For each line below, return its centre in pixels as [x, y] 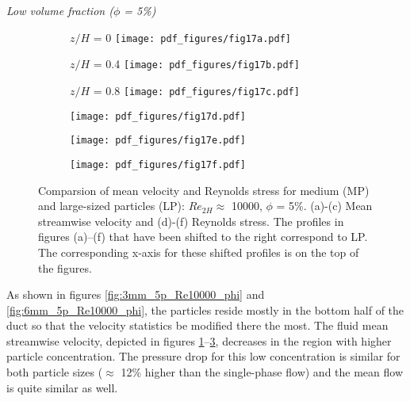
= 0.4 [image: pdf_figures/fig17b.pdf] [196, 64]
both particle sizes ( [55, 372]
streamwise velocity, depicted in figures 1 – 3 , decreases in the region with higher [199, 340]
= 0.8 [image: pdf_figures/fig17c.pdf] [196, 90]
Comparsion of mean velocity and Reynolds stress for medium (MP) [204, 190]
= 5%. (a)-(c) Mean [324, 206]
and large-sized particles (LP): [111, 206]
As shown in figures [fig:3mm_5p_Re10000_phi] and [136, 294]
